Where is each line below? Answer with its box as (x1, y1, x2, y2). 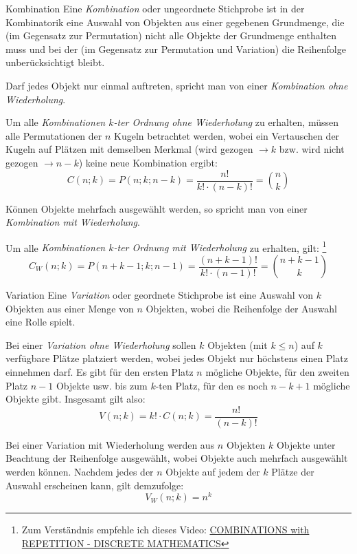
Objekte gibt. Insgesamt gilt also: (5, 392, 146, 406)
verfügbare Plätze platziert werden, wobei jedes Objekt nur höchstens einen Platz (5, 351, 348, 365)
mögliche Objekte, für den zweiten (205, 365, 349, 379)
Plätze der (271, 465, 314, 479)
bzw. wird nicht (279, 142, 345, 156)
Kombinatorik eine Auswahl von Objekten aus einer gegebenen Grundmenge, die (5, 14, 345, 29)
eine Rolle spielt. (5, 315, 76, 329)
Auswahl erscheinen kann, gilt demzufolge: (5, 478, 184, 492)
